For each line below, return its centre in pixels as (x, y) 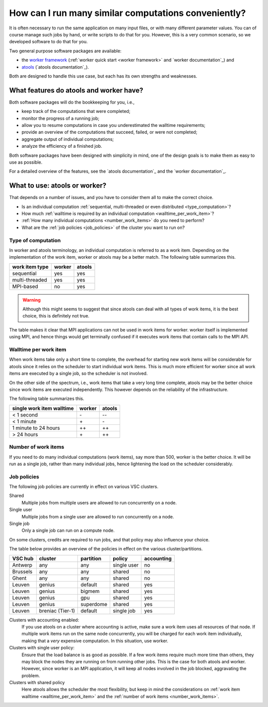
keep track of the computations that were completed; (76, 111)
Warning (32, 300)
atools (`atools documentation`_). (55, 67)
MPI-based (25, 286)
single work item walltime (43, 408)
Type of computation (35, 240)
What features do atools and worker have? (76, 90)
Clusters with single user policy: (42, 648)
